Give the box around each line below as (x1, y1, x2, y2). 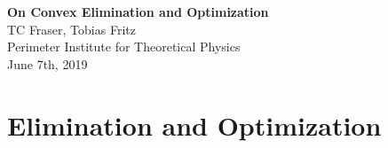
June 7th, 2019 (7, 54, 88, 73)
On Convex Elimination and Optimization (7, 3, 269, 20)
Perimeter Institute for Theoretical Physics (7, 37, 241, 56)
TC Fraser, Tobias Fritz (7, 19, 136, 38)
